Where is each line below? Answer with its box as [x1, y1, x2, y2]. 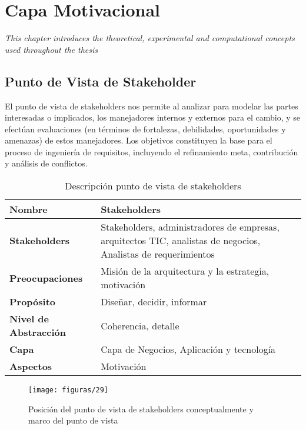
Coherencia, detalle [101, 318, 179, 332]
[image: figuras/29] [28, 386, 109, 395]
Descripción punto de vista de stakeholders [65, 179, 241, 193]
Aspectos [9, 359, 52, 374]
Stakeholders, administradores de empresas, [101, 220, 280, 234]
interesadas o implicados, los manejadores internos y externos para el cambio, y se [5, 111, 301, 124]
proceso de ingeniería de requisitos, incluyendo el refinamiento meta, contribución [5, 145, 298, 158]
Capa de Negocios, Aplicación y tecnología [101, 342, 276, 356]
